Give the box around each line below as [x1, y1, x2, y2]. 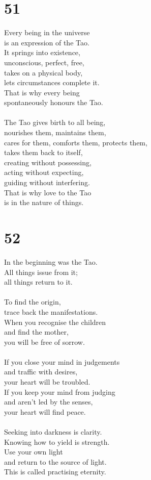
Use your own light [4, 446, 63, 457]
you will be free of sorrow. [4, 336, 85, 347]
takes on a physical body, [4, 67, 83, 78]
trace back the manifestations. [4, 306, 98, 317]
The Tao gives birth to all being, [4, 117, 106, 128]
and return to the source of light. [4, 456, 107, 467]
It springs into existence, [4, 47, 80, 58]
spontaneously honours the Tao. [4, 97, 103, 108]
